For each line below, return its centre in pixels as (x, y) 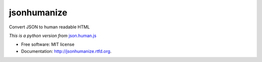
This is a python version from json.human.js (53, 36)
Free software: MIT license (48, 44)
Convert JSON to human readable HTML (49, 27)
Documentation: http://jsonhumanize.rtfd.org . (66, 51)
